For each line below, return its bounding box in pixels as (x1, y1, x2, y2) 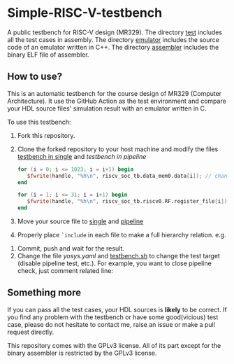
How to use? (7, 71, 63, 83)
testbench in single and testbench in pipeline (17, 152, 147, 160)
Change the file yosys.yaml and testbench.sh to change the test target (17, 252, 220, 260)
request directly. (7, 328, 54, 336)
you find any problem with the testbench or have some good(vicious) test (7, 313, 219, 321)
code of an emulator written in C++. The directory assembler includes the (7, 43, 219, 51)
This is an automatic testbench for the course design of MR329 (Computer (7, 89, 222, 97)
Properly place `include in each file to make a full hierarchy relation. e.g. (17, 231, 226, 239)
